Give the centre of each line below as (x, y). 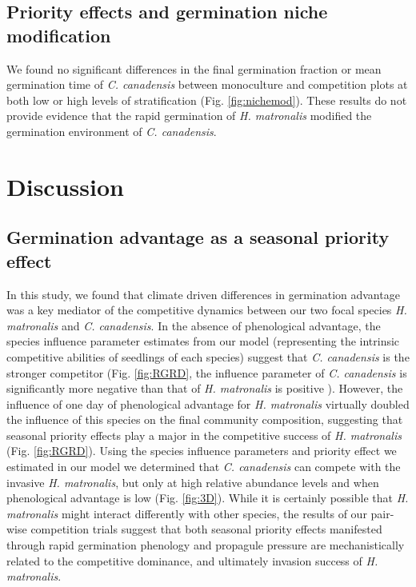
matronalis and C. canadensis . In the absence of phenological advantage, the (194, 325)
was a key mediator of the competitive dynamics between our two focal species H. (207, 310)
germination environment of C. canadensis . (112, 131)
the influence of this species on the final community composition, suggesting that (205, 419)
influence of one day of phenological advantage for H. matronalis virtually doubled (208, 403)
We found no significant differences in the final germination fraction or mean (194, 68)
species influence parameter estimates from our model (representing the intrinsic (203, 341)
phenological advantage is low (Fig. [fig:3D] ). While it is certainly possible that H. (208, 498)
